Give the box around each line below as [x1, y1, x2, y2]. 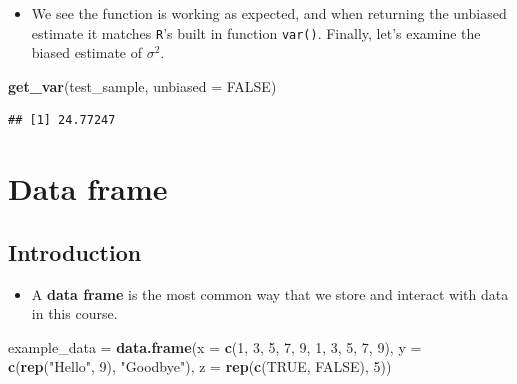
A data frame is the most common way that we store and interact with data [31, 283, 509, 304]
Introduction [8, 236, 142, 267]
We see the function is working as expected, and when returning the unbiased [31, 3, 507, 23]
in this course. [31, 303, 118, 324]
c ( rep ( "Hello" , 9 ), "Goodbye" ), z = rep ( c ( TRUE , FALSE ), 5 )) [8, 356, 392, 377]
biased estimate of [31, 42, 142, 63]
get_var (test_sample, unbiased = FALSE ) [8, 75, 277, 96]
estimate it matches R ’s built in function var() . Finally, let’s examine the [31, 22, 481, 43]
